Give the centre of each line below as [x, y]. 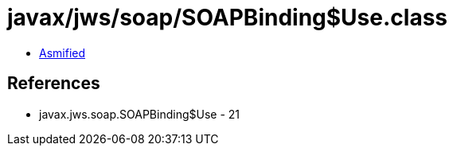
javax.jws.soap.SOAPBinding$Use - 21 [139, 114]
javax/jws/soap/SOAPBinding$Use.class [227, 18]
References [54, 84]
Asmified [62, 53]
